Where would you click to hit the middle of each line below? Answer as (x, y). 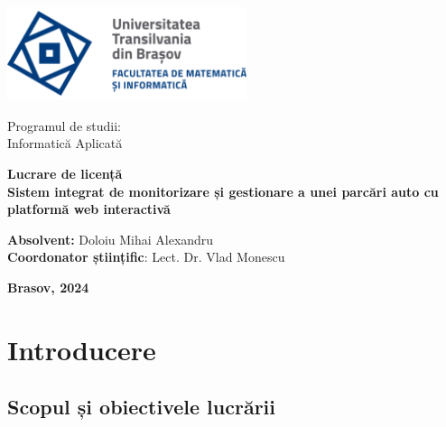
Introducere (82, 349)
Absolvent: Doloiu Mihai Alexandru (111, 239)
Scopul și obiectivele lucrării (142, 407)
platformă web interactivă (89, 209)
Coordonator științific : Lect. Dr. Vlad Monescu (146, 257)
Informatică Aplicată (65, 143)
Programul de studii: (64, 125)
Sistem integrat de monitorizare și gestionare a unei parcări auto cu (223, 191)
